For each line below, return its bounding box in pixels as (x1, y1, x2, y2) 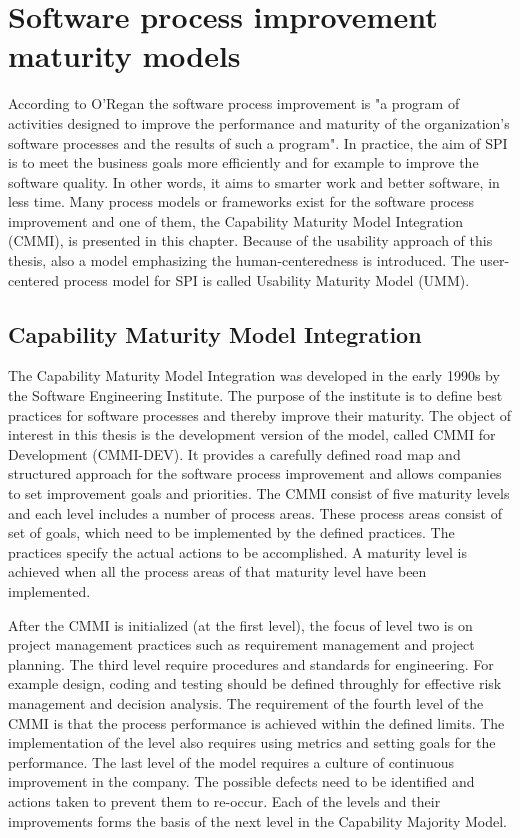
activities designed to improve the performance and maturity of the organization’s (8, 112, 510, 133)
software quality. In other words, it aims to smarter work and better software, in (8, 171, 500, 192)
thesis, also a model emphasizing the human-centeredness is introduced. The (8, 250, 475, 271)
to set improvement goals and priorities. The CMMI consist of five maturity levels (8, 483, 510, 504)
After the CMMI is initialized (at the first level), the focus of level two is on (8, 614, 473, 635)
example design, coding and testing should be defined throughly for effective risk (8, 673, 502, 694)
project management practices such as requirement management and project (8, 634, 475, 655)
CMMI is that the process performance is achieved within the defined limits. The (8, 712, 505, 733)
